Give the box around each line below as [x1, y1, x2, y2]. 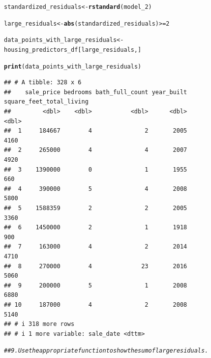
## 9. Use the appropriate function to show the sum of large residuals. [4, 347, 209, 355]
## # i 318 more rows [4, 321, 75, 328]
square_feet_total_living [4, 98, 89, 106]
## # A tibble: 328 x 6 [4, 79, 82, 86]
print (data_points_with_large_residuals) [4, 63, 142, 70]
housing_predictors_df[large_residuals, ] [4, 46, 142, 53]
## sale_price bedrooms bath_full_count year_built [4, 88, 187, 96]
